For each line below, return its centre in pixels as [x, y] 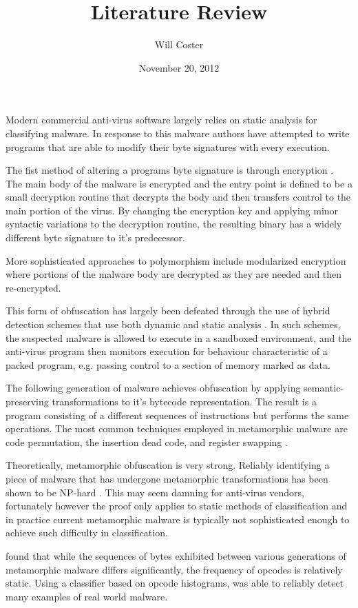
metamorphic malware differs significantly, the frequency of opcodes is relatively [174, 569]
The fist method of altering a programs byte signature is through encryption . [170, 170]
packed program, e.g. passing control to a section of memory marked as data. [168, 364]
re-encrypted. [33, 287]
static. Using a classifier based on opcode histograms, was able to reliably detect [175, 583]
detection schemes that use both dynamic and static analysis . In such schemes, [173, 324]
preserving [27, 401]
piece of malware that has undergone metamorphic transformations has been [167, 478]
